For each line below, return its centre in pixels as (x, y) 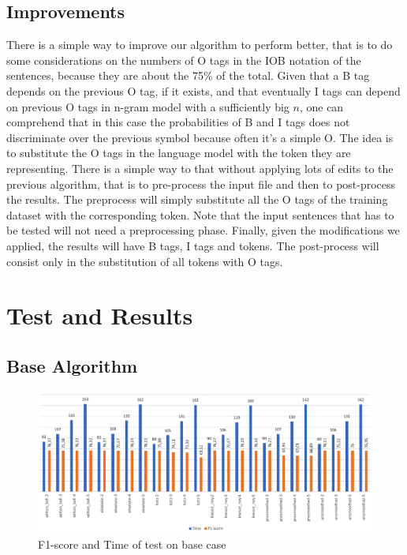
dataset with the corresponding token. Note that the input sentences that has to (200, 214)
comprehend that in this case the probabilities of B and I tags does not (178, 122)
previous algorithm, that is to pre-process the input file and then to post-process (201, 184)
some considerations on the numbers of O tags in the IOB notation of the (184, 60)
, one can (321, 106)
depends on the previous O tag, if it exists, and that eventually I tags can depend (203, 90)
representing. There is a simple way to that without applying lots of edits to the (200, 168)
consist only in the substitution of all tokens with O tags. (145, 261)
